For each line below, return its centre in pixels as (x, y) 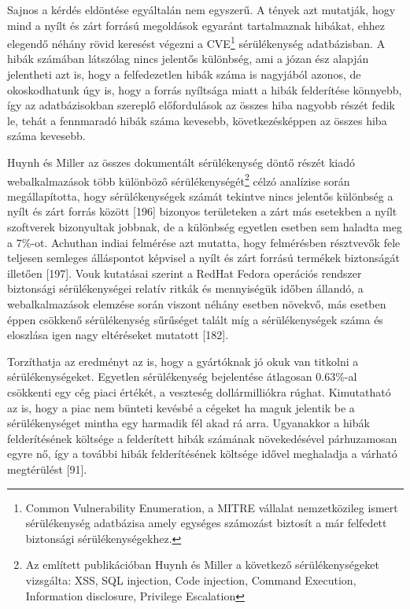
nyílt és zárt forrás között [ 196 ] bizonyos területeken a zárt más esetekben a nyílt (202, 211)
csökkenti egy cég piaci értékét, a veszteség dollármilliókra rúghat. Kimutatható (199, 391)
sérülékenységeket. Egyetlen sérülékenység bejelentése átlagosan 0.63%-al (182, 376)
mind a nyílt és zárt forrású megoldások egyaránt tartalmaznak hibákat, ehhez (196, 25)
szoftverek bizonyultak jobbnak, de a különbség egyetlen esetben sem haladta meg (205, 227)
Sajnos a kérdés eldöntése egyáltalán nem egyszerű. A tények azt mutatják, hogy (201, 9)
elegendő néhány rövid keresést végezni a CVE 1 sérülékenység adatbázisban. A (196, 42)
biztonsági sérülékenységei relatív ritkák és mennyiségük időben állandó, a (185, 288)
